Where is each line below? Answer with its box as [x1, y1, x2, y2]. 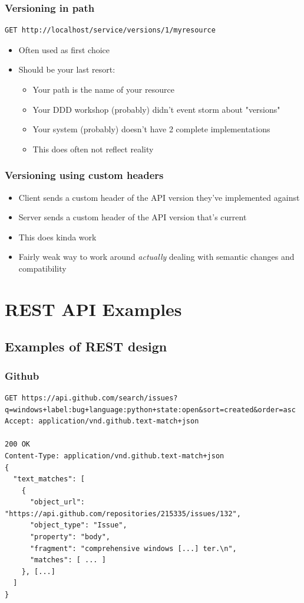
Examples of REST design [5, 337, 167, 356]
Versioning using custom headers [5, 168, 164, 182]
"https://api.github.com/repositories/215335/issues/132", [5, 509, 241, 518]
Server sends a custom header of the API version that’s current [18, 211, 247, 223]
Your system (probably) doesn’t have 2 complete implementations [32, 123, 270, 135]
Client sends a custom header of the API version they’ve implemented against [18, 191, 300, 203]
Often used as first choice [18, 43, 110, 56]
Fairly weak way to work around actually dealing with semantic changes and [18, 250, 295, 263]
